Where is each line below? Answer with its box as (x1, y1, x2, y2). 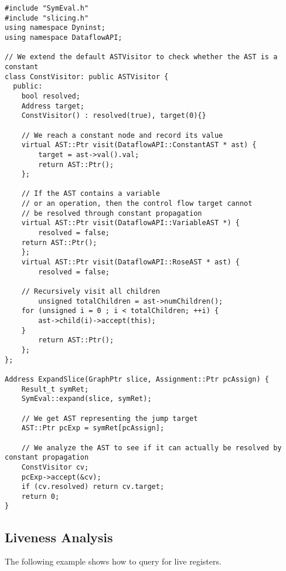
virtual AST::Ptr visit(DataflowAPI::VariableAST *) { (21, 219, 240, 227)
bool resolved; (21, 91, 80, 100)
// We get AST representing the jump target (21, 414, 198, 423)
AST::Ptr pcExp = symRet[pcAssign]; (21, 424, 165, 433)
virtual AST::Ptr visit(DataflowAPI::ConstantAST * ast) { (21, 141, 257, 149)
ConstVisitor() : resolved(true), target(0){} (21, 111, 206, 120)
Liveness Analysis (5, 528, 113, 546)
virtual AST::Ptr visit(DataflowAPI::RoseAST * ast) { (21, 258, 240, 267)
